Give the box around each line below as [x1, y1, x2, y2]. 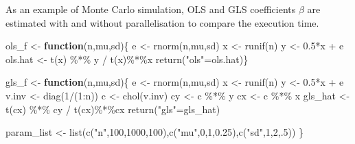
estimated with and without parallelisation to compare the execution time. [5, 15, 319, 29]
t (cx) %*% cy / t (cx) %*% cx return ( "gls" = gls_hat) [5, 101, 220, 116]
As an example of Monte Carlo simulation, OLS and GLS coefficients [5, 2, 296, 16]
